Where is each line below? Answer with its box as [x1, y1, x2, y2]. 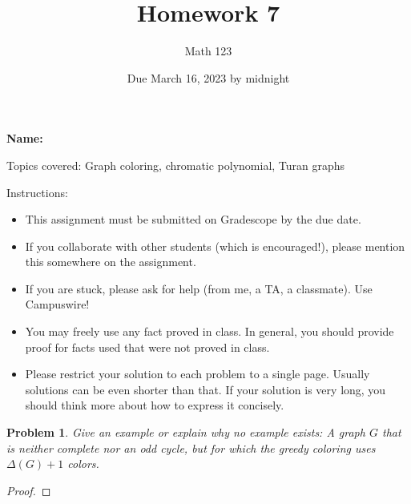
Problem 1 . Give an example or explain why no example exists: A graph [6, 424, 365, 441]
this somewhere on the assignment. [25, 253, 196, 270]
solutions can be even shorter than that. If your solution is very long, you [25, 381, 386, 397]
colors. [67, 455, 99, 472]
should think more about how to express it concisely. [25, 397, 284, 413]
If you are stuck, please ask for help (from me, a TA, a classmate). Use [25, 280, 373, 296]
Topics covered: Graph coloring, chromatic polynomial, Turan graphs [6, 156, 345, 173]
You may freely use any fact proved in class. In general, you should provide [25, 323, 394, 340]
